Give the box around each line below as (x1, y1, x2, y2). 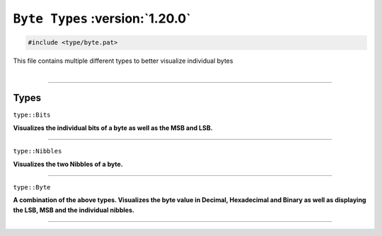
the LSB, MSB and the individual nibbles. (13, 206, 134, 214)
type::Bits (13, 111, 51, 119)
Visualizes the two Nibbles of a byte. (13, 160, 123, 168)
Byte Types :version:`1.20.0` (13, 11, 191, 26)
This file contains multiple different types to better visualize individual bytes (13, 57, 233, 65)
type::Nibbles (13, 147, 62, 155)
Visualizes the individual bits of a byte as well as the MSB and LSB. (13, 124, 213, 132)
